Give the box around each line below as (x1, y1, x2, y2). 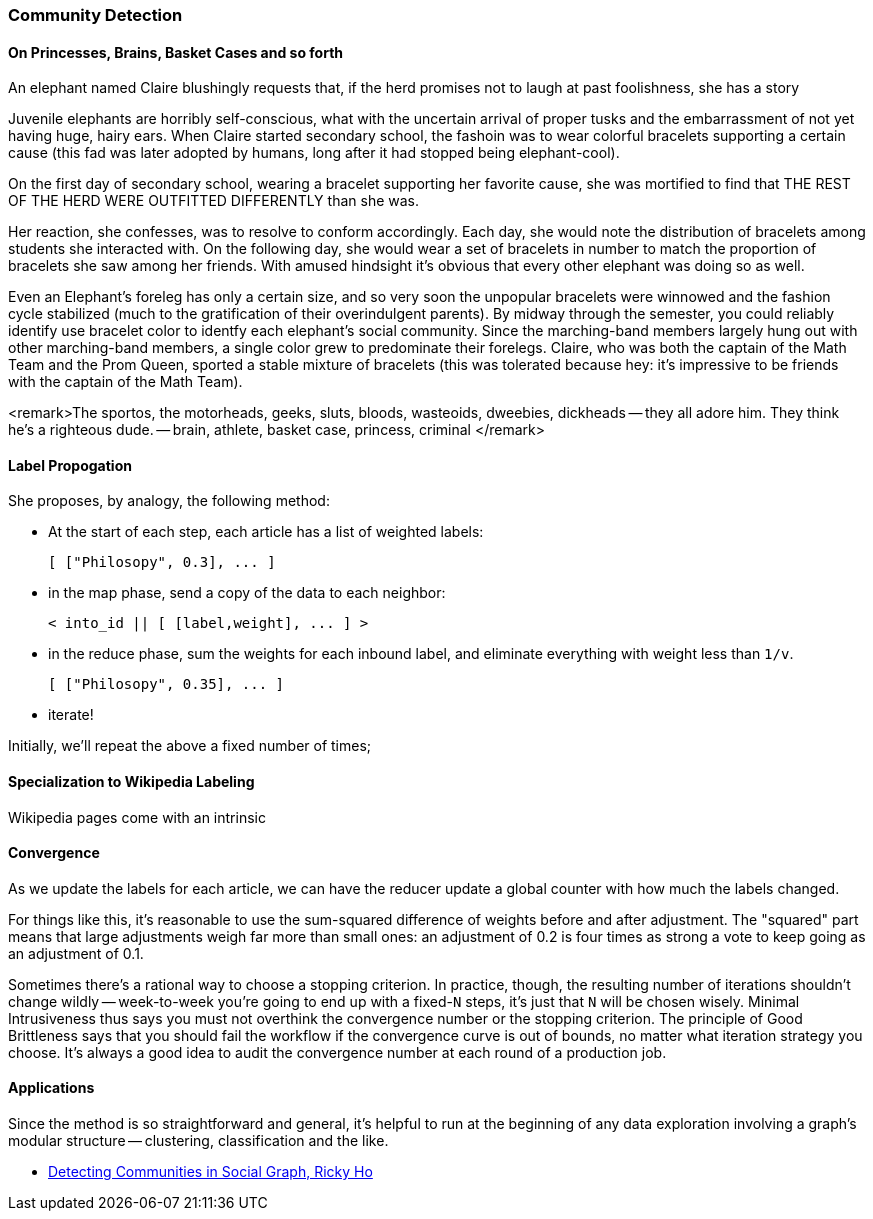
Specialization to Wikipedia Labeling (8, 773, 255, 791)
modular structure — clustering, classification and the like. (8, 1132, 389, 1150)
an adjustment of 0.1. (8, 944, 144, 962)
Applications (8, 1079, 95, 1097)
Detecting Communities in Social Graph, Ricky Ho (48, 1163, 373, 1181)
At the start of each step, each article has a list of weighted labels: (48, 523, 484, 541)
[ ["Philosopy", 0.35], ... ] (48, 676, 285, 693)
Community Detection (8, 5, 183, 25)
